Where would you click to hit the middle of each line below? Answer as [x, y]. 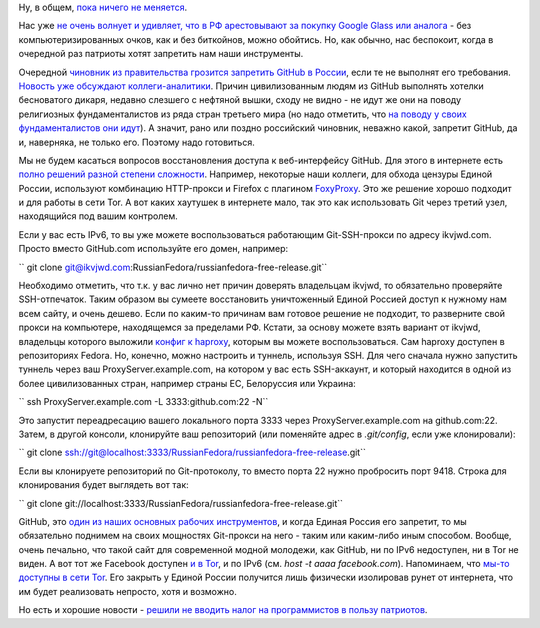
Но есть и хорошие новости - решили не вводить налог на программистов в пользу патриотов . [223, 610]
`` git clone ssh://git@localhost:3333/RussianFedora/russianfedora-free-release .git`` [192, 452]
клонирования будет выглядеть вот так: [103, 485]
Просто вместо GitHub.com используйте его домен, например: [153, 249]
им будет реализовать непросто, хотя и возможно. [127, 591]
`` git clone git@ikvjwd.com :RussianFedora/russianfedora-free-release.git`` [173, 267]
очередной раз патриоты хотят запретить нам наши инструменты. [161, 54]
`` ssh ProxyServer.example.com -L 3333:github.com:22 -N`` [143, 402]
